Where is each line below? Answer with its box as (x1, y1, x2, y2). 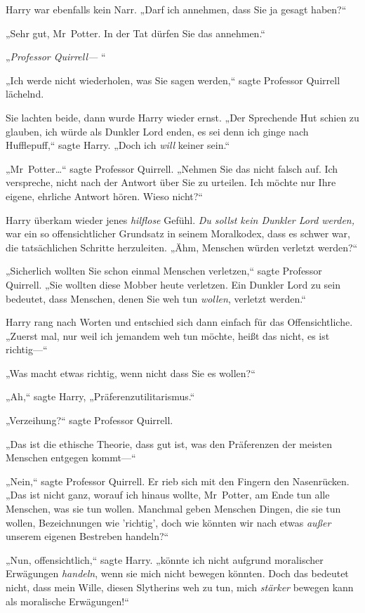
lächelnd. (6, 86, 44, 101)
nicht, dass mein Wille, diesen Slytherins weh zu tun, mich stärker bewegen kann (6, 580, 354, 594)
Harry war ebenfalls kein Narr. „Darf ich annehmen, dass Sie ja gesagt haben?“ (6, 2, 347, 16)
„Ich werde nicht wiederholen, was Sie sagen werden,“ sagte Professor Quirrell (6, 72, 340, 87)
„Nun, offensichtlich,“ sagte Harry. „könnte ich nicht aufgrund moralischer (6, 552, 324, 567)
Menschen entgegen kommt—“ (6, 450, 136, 465)
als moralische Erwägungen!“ (6, 593, 129, 608)
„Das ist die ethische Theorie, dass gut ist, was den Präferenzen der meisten (6, 436, 333, 451)
